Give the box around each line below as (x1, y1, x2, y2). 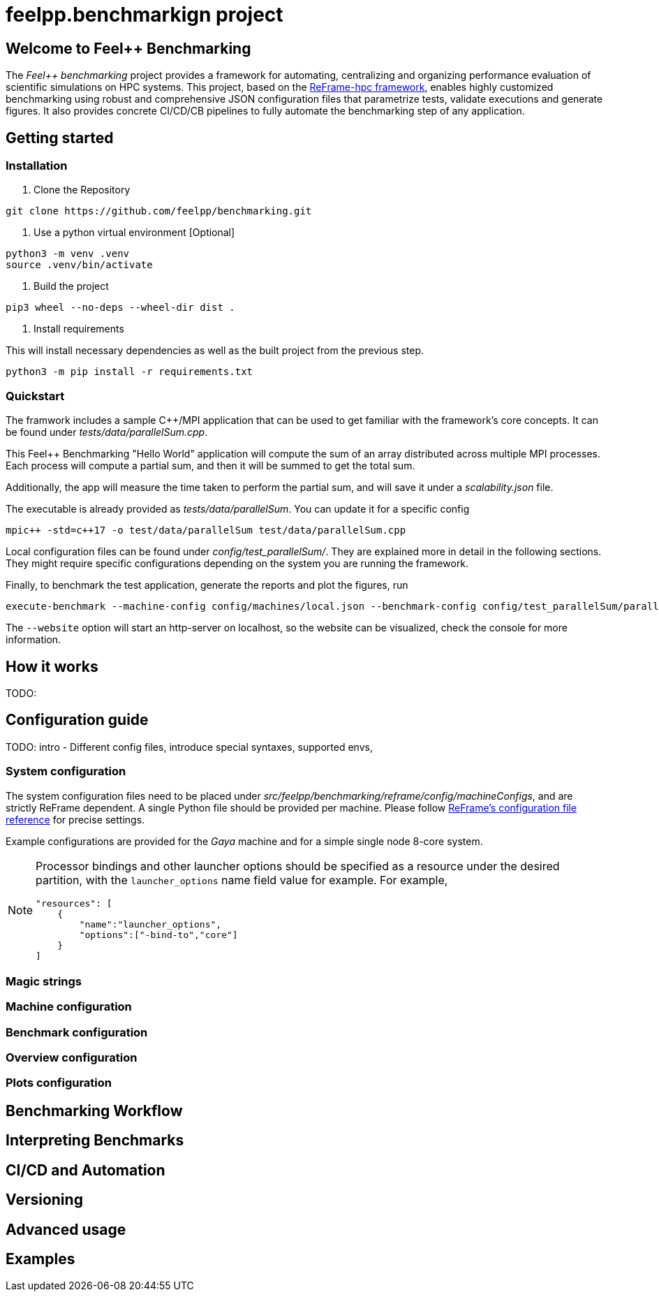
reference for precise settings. (6, 813, 145, 826)
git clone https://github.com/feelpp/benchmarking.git (6, 205, 312, 217)
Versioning (6, 1191, 83, 1209)
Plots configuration (6, 1076, 112, 1090)
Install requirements (34, 323, 124, 335)
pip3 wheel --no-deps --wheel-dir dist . (6, 302, 235, 314)
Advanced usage (6, 1220, 126, 1238)
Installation (6, 159, 68, 173)
